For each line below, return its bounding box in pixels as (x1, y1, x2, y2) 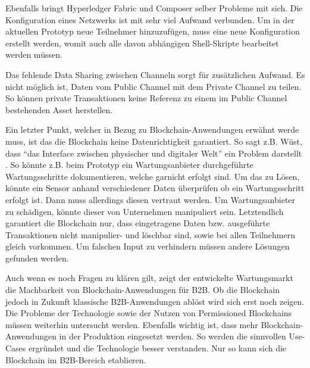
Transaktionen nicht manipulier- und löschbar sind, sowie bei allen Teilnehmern (5, 228, 296, 241)
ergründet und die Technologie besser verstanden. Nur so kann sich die (29, 342, 287, 354)
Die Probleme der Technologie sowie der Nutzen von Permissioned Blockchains (5, 307, 292, 319)
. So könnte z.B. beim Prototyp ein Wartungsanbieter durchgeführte (5, 158, 253, 171)
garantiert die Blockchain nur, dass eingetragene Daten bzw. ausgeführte (5, 217, 270, 229)
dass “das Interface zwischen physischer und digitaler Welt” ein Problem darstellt (5, 146, 302, 159)
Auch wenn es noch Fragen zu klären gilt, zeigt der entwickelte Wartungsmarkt (5, 272, 293, 284)
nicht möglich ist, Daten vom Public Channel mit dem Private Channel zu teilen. (5, 80, 302, 92)
